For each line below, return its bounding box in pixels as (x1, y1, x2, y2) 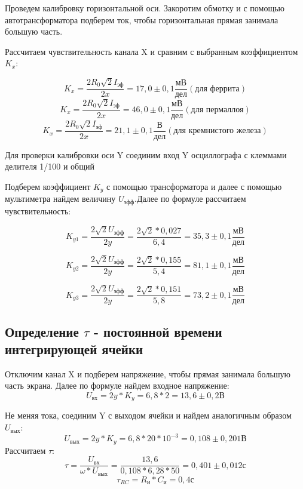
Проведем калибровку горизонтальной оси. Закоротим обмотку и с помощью (5, 2, 285, 14)
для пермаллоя (191, 105, 244, 114)
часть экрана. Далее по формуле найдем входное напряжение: (5, 379, 229, 392)
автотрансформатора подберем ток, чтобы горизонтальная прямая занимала (5, 13, 278, 26)
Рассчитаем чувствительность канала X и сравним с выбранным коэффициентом (5, 45, 298, 57)
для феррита (195, 84, 240, 93)
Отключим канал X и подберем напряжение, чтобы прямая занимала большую (5, 367, 291, 380)
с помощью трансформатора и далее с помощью (106, 180, 282, 192)
